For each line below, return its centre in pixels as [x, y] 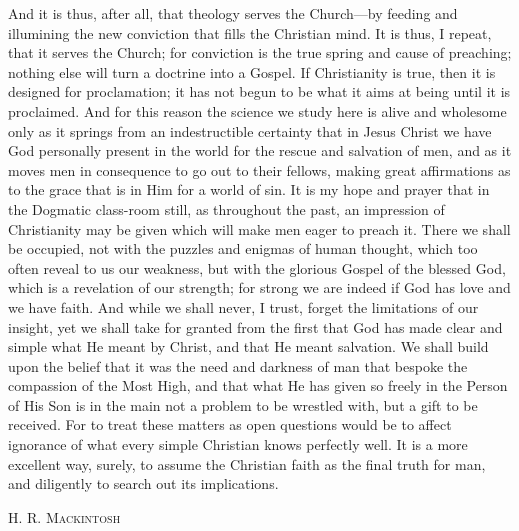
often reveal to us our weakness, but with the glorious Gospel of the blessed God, [257, 267]
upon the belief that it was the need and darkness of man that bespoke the [238, 365]
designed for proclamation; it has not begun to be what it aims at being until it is [259, 91]
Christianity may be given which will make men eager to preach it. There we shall [259, 228]
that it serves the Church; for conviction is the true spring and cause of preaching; [260, 52]
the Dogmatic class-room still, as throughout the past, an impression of [226, 208]
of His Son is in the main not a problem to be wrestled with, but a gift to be [243, 404]
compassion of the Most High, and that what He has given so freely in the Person [258, 385]
